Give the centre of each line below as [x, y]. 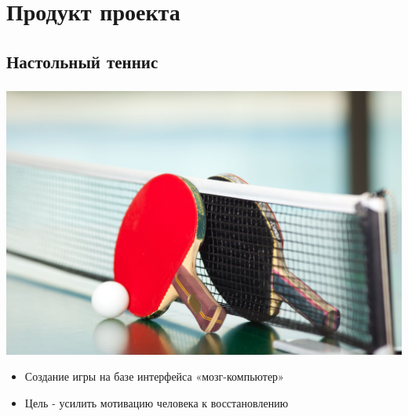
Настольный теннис [82, 61]
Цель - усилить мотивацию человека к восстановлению [157, 402]
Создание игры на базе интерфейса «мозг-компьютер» [154, 376]
